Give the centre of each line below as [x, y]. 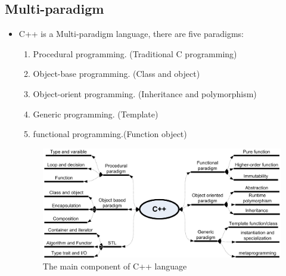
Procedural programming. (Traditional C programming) [135, 53]
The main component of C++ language [115, 266]
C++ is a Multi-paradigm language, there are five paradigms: [131, 34]
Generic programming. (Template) [96, 114]
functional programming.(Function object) [110, 134]
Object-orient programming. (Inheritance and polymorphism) [145, 93]
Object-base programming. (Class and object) [116, 74]
